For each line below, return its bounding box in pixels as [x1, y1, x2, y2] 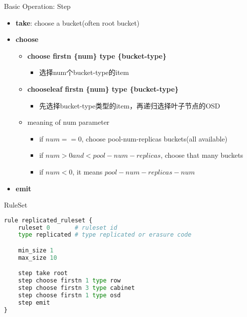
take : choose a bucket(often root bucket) [15, 17, 140, 28]
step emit [18, 299, 50, 306]
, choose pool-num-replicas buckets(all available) [82, 133, 228, 143]
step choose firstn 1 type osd [18, 292, 121, 299]
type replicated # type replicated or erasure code [18, 231, 192, 239]
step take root [18, 270, 68, 277]
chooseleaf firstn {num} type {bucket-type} [27, 83, 179, 94]
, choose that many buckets [161, 150, 244, 160]
